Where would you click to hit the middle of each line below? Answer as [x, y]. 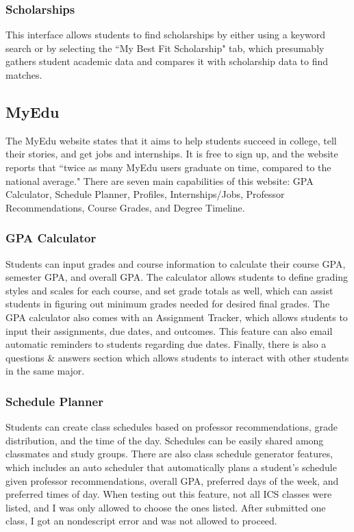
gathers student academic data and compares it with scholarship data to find [167, 61]
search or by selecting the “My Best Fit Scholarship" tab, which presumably [165, 48]
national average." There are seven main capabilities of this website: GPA [160, 180]
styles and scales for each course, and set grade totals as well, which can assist [169, 290]
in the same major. [45, 371]
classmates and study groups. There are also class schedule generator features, [169, 454]
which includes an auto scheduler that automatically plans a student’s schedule [171, 467]
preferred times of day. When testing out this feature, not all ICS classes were [169, 494]
